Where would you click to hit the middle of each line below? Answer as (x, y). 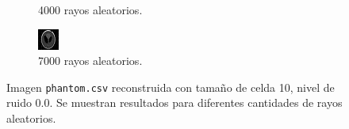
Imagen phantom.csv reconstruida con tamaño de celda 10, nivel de (171, 87)
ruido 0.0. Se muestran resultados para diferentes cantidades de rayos (174, 102)
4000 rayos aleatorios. (90, 9)
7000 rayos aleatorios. (90, 61)
